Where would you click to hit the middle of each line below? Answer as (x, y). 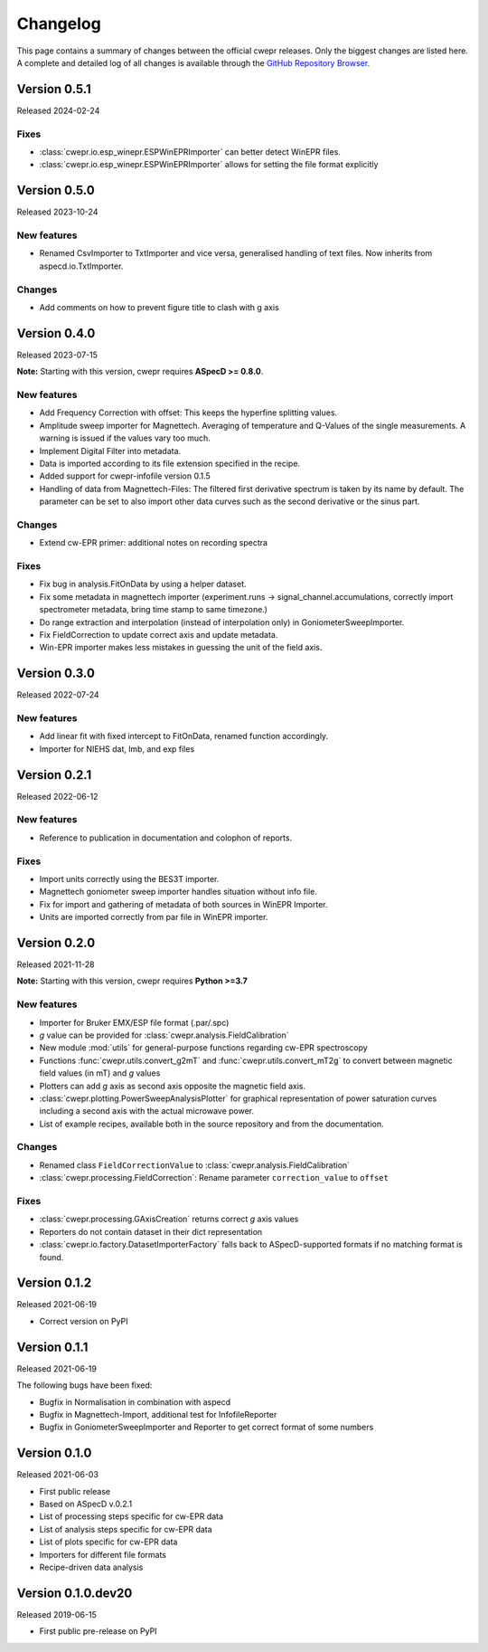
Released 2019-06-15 (56, 1614)
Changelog (59, 24)
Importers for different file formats (103, 1554)
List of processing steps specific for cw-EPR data (131, 1516)
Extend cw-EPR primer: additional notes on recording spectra (154, 543)
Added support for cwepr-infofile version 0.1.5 (125, 476)
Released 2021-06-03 (58, 1475)
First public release (75, 1491)
